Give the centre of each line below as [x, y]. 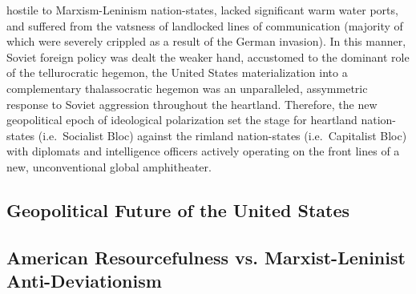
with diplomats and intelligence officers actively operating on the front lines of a [203, 151]
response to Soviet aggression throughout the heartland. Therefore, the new [192, 104]
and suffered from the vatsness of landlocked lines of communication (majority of [205, 25]
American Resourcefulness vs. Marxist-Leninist [206, 257]
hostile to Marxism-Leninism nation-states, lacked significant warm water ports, [202, 10]
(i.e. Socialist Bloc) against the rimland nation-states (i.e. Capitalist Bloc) [222, 135]
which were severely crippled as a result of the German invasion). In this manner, [206, 41]
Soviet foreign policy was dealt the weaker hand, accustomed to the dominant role [208, 56]
